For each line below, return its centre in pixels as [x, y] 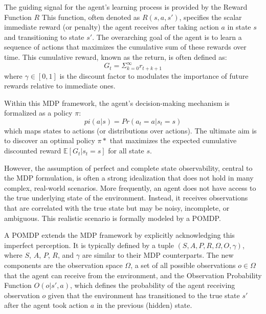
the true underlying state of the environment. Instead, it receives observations [126, 198]
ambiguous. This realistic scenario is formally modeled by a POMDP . [113, 218]
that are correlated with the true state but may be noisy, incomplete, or [117, 208]
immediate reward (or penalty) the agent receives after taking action [112, 27]
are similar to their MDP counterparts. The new [158, 255]
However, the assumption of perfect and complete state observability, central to [128, 167]
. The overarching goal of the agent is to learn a [167, 37]
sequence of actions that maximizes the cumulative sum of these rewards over [125, 47]
